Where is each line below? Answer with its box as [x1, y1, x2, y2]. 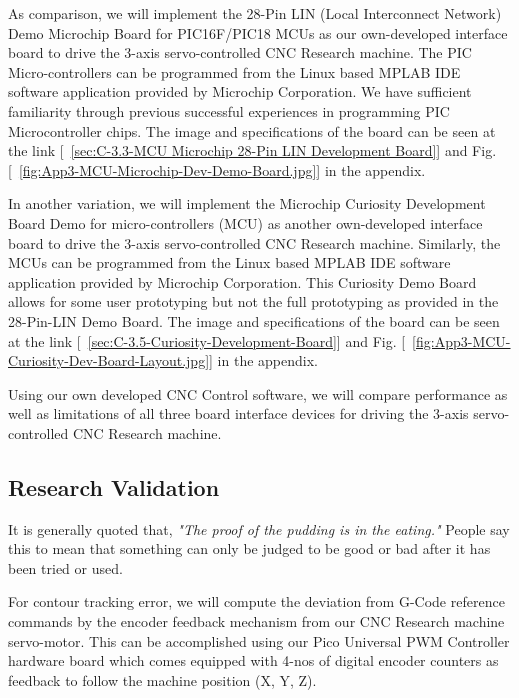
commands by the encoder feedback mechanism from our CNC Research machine [8, 611, 505, 632]
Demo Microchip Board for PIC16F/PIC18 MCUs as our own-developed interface [8, 22, 508, 43]
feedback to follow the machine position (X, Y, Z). [8, 669, 317, 690]
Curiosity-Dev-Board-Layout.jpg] [8, 350, 210, 371]
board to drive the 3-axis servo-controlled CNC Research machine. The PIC [8, 42, 472, 63]
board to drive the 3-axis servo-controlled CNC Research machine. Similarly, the [8, 232, 501, 253]
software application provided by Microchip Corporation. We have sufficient [8, 81, 472, 102]
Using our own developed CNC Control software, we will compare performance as [8, 383, 508, 404]
